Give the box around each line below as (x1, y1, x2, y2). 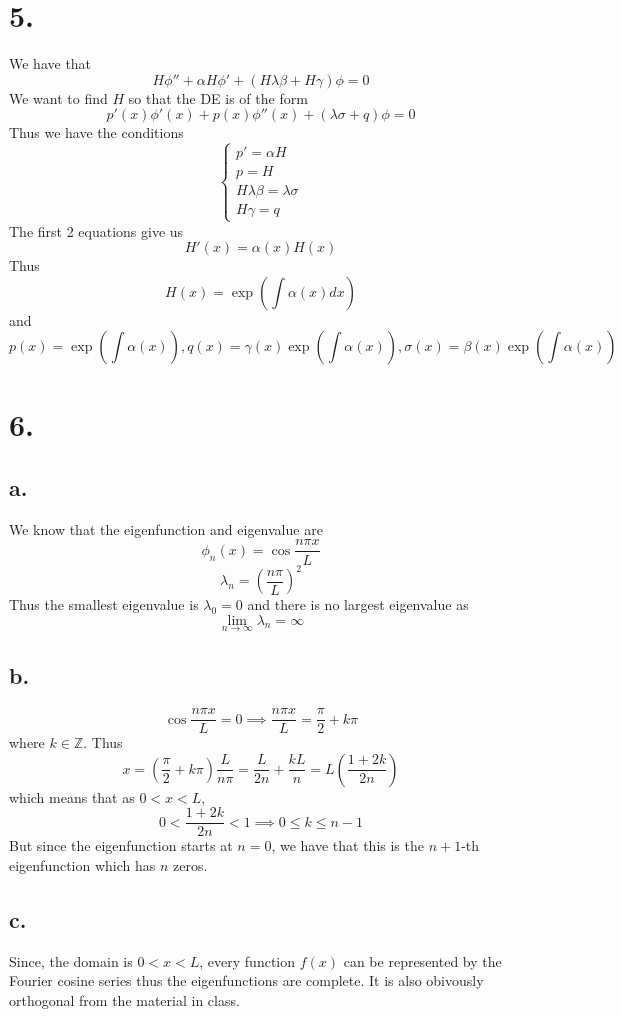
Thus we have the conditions (9, 122, 184, 143)
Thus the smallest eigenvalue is (9, 594, 199, 615)
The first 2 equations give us (9, 220, 184, 241)
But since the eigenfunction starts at (9, 835, 233, 856)
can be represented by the (343, 950, 502, 971)
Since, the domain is (9, 950, 133, 971)
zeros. (173, 854, 208, 875)
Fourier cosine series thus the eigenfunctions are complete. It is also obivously (9, 970, 484, 991)
